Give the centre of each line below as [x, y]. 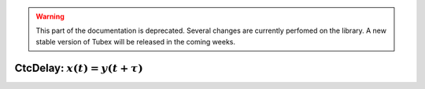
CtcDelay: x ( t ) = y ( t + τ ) [79, 68]
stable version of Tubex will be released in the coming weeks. [136, 41]
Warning [50, 16]
